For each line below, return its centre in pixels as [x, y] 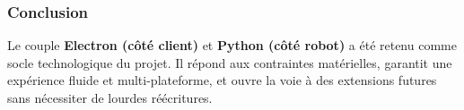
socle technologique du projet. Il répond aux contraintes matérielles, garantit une [230, 62]
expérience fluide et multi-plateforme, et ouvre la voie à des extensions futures [222, 80]
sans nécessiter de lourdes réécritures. [110, 97]
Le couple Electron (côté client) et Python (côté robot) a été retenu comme [232, 45]
